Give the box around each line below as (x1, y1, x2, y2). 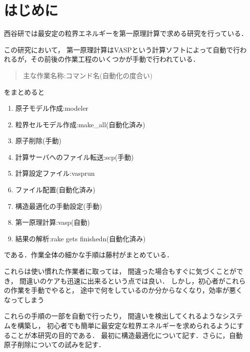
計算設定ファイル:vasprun (15, 168, 95, 178)
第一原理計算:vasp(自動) (15, 217, 90, 227)
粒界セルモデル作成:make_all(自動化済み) (15, 119, 145, 129)
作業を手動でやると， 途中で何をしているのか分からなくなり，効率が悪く (10, 285, 243, 295)
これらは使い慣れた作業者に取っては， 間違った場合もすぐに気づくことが (4, 266, 236, 276)
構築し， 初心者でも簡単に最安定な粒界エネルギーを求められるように (17, 320, 237, 330)
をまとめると (4, 86, 45, 97)
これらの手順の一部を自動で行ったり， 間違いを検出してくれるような (4, 311, 222, 321)
